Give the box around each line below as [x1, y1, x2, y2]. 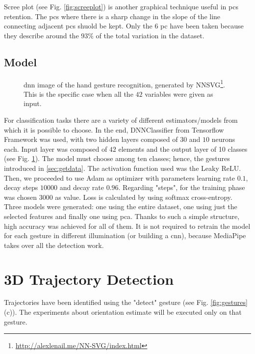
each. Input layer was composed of [4, 143, 107, 154]
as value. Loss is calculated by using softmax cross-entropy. [55, 191, 232, 202]
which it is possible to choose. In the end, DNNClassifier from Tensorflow [4, 124, 224, 135]
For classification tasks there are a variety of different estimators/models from [4, 115, 238, 125]
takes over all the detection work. [4, 240, 104, 250]
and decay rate [59, 182, 104, 192]
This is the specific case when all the [24, 88, 133, 99]
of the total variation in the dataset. [96, 30, 204, 40]
